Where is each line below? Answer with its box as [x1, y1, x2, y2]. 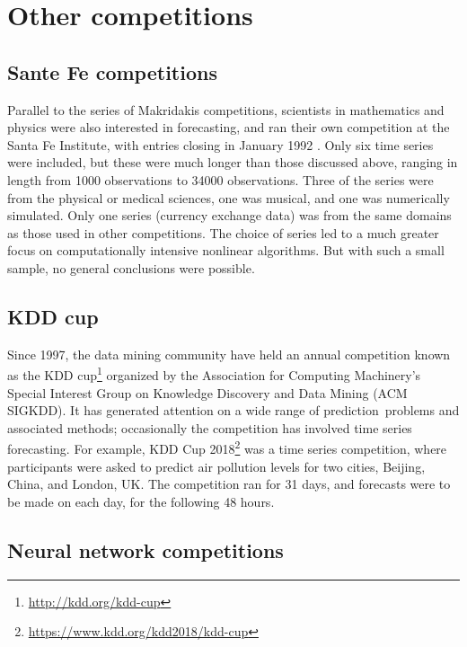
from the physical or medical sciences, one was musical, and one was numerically [7, 188, 450, 207]
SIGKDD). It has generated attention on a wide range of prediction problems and [7, 401, 460, 420]
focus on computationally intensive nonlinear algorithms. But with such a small [7, 241, 445, 260]
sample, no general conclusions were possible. [7, 258, 255, 277]
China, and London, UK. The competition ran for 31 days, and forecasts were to [7, 474, 451, 493]
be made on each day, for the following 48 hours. [7, 492, 275, 510]
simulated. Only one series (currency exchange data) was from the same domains [7, 206, 452, 225]
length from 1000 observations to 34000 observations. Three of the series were [7, 170, 434, 189]
